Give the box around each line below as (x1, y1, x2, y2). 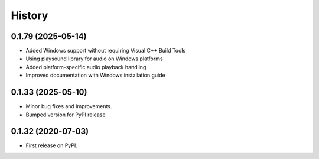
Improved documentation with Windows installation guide (25, 72, 165, 79)
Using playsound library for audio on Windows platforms (25, 55, 163, 62)
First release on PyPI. (25, 142, 78, 149)
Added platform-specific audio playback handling (25, 63, 147, 70)
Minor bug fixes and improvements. (25, 103, 112, 110)
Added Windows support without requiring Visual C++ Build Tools (25, 47, 186, 54)
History (11, 9, 48, 22)
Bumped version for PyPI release (25, 111, 106, 118)
